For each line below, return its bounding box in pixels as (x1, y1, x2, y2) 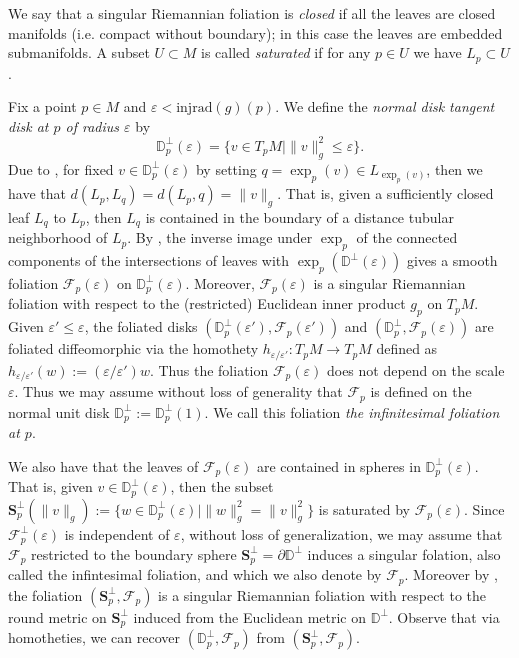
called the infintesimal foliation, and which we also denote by (8, 564, 382, 585)
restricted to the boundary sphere (31, 543, 237, 564)
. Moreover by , (404, 564, 498, 585)
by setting (195, 158, 257, 179)
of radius (65, 115, 120, 136)
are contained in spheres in (256, 455, 421, 476)
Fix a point (8, 96, 77, 117)
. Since (464, 498, 505, 519)
